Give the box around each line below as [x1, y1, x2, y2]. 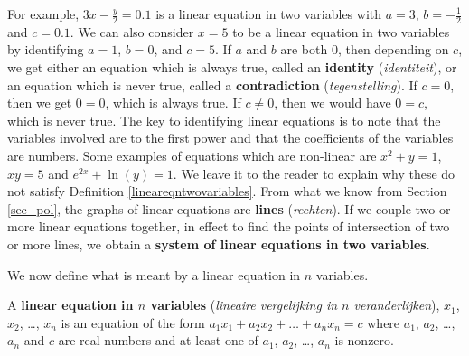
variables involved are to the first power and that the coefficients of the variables [7, 128, 454, 147]
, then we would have [274, 93, 391, 112]
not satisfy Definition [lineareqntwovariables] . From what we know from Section [7, 182, 447, 201]
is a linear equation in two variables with [155, 5, 382, 23]
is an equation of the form [61, 313, 205, 332]
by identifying [7, 40, 84, 59]
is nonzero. [334, 331, 394, 350]
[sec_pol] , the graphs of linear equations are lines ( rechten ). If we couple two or [7, 199, 451, 218]
